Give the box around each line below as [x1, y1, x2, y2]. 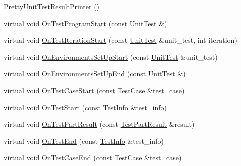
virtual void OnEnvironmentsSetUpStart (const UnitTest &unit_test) [4, 51, 218, 62]
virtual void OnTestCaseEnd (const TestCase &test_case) [4, 152, 182, 163]
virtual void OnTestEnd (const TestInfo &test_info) [4, 135, 164, 146]
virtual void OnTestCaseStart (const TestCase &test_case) [4, 85, 185, 95]
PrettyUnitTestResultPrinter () [4, 1, 100, 11]
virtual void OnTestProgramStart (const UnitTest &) [4, 18, 167, 28]
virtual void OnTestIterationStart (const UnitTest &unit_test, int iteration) [4, 35, 237, 45]
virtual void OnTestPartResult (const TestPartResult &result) [4, 119, 195, 129]
